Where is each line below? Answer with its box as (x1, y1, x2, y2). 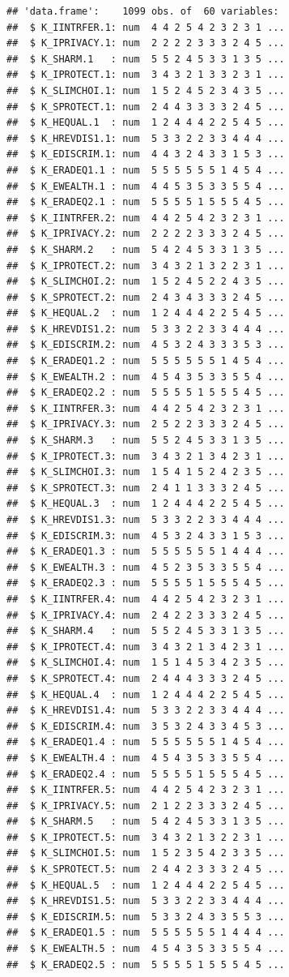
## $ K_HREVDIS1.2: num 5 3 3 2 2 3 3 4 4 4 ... (6, 323, 285, 335)
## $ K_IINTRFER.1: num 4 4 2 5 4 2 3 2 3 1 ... (6, 21, 285, 33)
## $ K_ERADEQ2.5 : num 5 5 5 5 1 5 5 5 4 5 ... (6, 958, 285, 971)
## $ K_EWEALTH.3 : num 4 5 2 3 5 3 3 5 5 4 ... (6, 561, 285, 573)
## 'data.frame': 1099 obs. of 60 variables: (6, 6, 279, 17)
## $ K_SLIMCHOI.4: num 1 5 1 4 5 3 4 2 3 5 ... (6, 657, 285, 669)
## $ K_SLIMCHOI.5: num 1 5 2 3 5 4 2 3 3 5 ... (6, 847, 285, 859)
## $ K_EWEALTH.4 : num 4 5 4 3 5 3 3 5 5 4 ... (6, 752, 285, 764)
